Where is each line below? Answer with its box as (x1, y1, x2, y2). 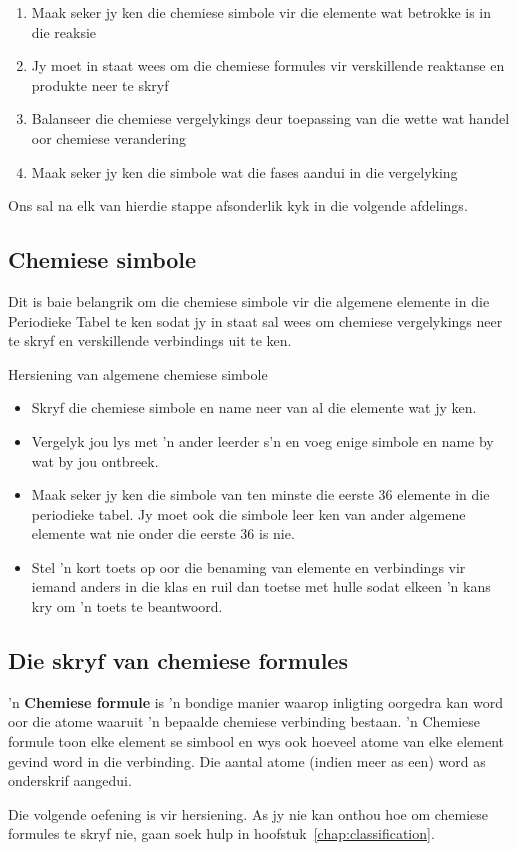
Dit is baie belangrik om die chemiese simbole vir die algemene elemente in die (8, 290, 490, 311)
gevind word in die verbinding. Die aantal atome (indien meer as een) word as (8, 750, 486, 771)
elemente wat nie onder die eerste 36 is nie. (31, 523, 295, 544)
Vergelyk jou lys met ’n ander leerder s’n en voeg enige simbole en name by (31, 430, 494, 451)
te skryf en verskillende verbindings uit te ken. (8, 330, 292, 351)
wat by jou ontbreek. (31, 450, 159, 471)
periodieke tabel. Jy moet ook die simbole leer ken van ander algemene (31, 503, 466, 524)
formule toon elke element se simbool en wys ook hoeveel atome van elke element (8, 731, 504, 752)
